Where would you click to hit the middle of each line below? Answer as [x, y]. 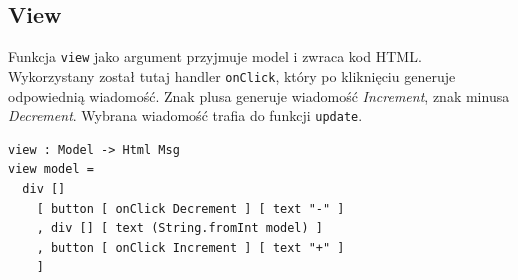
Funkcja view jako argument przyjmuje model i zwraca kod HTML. [215, 56]
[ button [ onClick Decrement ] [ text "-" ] [190, 208]
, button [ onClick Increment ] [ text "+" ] [190, 247]
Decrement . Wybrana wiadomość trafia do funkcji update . [185, 115]
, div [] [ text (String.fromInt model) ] [179, 228]
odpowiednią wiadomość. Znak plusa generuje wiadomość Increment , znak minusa [259, 95]
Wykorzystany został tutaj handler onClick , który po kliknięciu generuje [232, 75]
